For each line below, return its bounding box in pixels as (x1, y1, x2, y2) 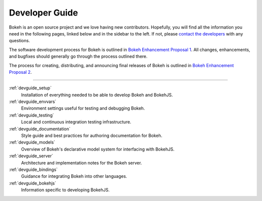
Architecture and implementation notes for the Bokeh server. (21, 160, 142, 166)
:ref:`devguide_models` (9, 139, 55, 145)
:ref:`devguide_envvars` (9, 99, 57, 104)
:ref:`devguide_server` (9, 153, 53, 159)
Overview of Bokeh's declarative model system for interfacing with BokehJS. (21, 146, 175, 152)
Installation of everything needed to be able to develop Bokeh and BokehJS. (21, 92, 173, 98)
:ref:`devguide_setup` (9, 85, 52, 91)
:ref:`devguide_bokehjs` (9, 180, 56, 186)
